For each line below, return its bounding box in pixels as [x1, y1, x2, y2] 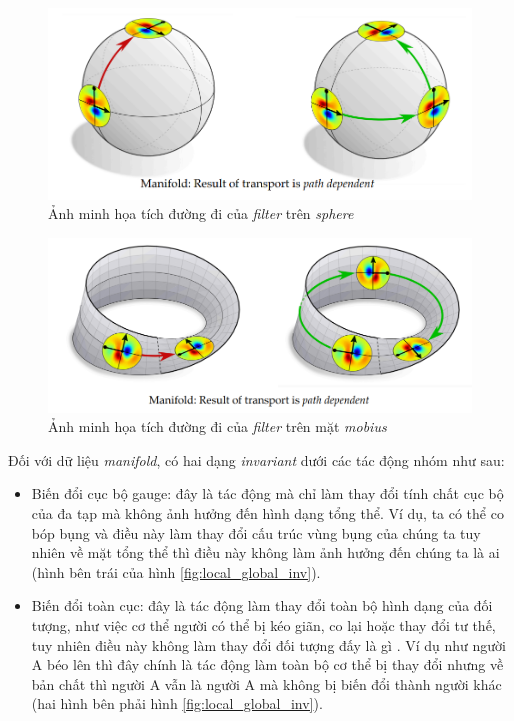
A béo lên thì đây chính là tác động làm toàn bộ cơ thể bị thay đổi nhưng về [31, 654, 504, 675]
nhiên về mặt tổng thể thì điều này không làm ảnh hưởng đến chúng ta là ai [31, 542, 500, 563]
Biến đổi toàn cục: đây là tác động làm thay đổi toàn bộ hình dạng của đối [31, 595, 493, 616]
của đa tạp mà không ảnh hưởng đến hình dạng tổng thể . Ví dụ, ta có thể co [31, 502, 504, 523]
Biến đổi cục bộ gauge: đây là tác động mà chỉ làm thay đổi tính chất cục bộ [31, 483, 504, 504]
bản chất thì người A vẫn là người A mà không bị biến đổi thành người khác [31, 673, 502, 694]
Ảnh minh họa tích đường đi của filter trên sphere [48, 203, 354, 224]
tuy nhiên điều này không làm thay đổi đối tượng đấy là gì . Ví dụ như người [31, 634, 506, 655]
